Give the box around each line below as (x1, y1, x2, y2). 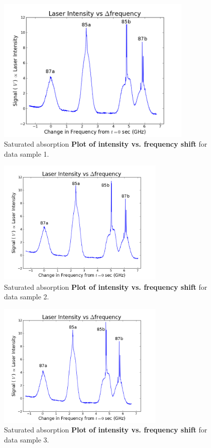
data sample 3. (4, 434, 49, 444)
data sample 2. (4, 291, 49, 302)
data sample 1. (4, 148, 49, 159)
